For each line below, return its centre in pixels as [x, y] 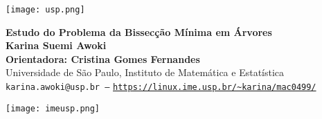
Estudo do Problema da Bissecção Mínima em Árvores [139, 31]
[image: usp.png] [45, 10]
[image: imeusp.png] [53, 108]
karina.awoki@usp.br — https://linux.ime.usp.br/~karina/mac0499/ [161, 88]
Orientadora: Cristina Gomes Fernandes [103, 58]
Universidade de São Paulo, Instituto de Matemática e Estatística [145, 72]
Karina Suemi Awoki [56, 45]
